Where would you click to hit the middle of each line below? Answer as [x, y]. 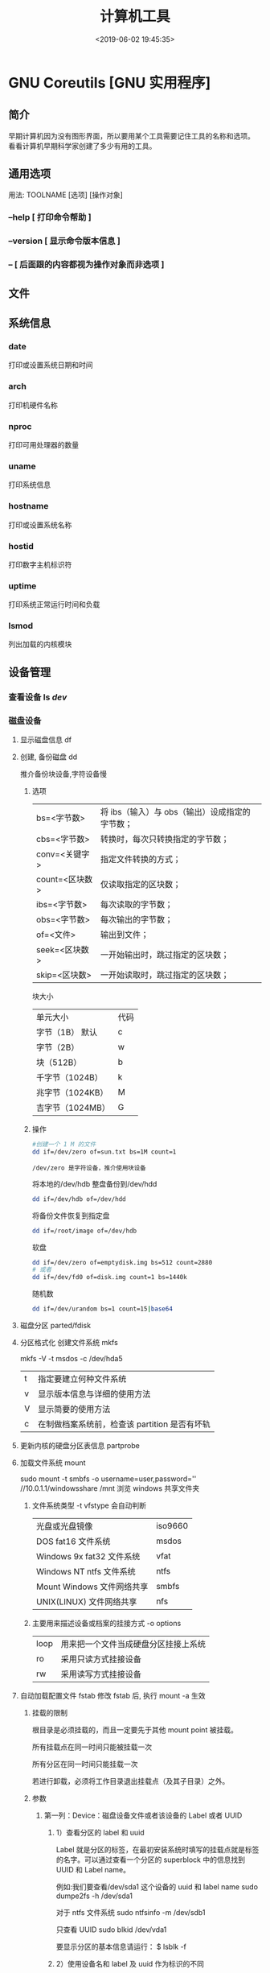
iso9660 [172, 1526]
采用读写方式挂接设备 [101, 1674]
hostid [21, 546]
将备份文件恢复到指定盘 [71, 1216]
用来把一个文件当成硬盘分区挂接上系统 [133, 1645]
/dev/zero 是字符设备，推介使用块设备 [89, 1168]
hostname [29, 506]
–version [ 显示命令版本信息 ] [64, 241]
